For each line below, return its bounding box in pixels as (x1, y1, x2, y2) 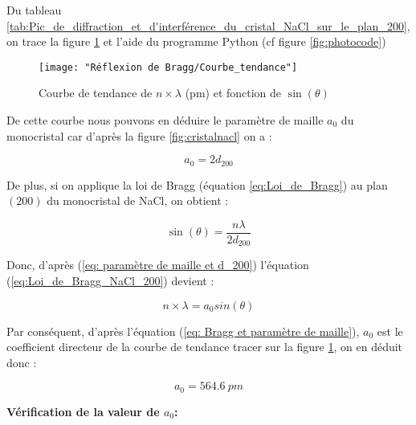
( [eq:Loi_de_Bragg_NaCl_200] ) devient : (6, 272, 214, 288)
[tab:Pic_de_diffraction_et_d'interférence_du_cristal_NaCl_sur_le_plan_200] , (6, 17, 410, 34)
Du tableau (6, 2, 62, 18)
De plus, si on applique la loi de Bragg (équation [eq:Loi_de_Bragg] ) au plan (6, 176, 388, 193)
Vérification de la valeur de (6, 403, 160, 419)
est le (377, 322, 403, 339)
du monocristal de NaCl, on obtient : (47, 192, 229, 209)
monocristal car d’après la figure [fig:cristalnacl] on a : (6, 127, 272, 144)
